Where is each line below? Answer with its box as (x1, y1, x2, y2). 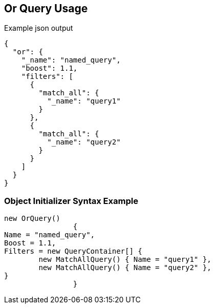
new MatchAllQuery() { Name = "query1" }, (38, 255, 211, 264)
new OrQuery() (4, 214, 60, 223)
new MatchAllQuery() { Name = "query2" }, (38, 263, 211, 272)
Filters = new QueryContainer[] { (4, 247, 142, 256)
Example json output (4, 24, 73, 33)
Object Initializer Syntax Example (4, 195, 138, 206)
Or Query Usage (4, 2, 88, 15)
